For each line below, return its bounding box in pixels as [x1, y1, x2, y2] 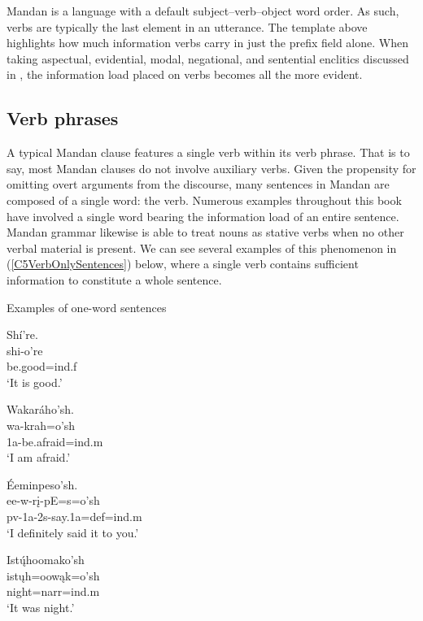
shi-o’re [7, 341, 43, 358]
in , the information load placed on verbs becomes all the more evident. [7, 66, 363, 83]
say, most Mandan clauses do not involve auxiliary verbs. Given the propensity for [7, 159, 416, 176]
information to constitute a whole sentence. [7, 271, 222, 288]
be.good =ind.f [7, 358, 77, 375]
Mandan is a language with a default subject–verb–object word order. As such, [7, 2, 399, 19]
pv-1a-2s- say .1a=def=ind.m [7, 508, 142, 525]
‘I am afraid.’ [7, 449, 71, 466]
